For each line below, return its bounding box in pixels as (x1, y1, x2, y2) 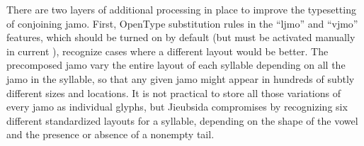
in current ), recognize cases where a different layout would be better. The (6, 43, 329, 58)
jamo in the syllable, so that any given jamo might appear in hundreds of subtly (6, 71, 355, 86)
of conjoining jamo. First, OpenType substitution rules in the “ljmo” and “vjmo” (6, 16, 358, 30)
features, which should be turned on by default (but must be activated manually (6, 30, 356, 45)
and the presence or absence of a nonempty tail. (6, 127, 215, 142)
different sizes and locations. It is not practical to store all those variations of (6, 85, 341, 100)
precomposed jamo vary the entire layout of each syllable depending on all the (6, 57, 346, 72)
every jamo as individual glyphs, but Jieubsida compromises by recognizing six (6, 99, 348, 114)
